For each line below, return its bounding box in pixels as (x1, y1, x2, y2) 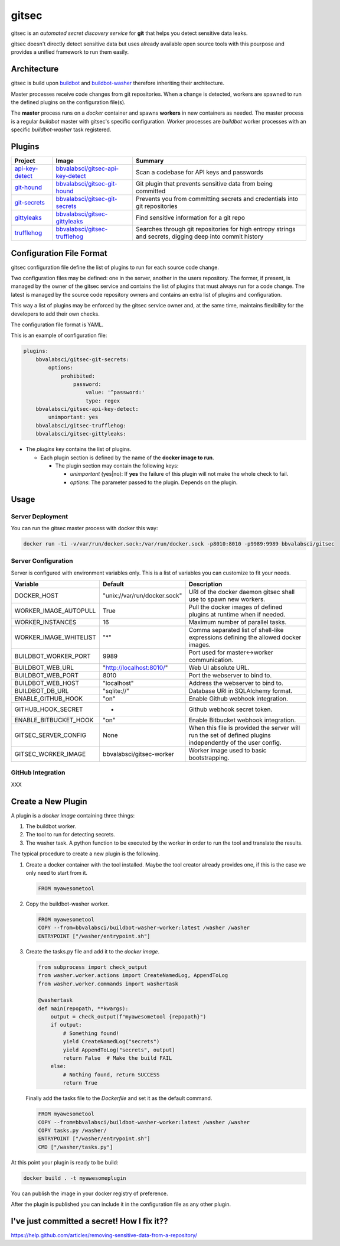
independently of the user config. (188, 739, 282, 747)
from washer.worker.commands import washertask (38, 980, 178, 987)
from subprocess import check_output (38, 963, 148, 971)
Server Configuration (11, 557, 73, 565)
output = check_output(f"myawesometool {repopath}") (50, 1014, 207, 1020)
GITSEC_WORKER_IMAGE (14, 750, 86, 758)
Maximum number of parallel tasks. (188, 618, 287, 627)
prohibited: (60, 372, 96, 379)
